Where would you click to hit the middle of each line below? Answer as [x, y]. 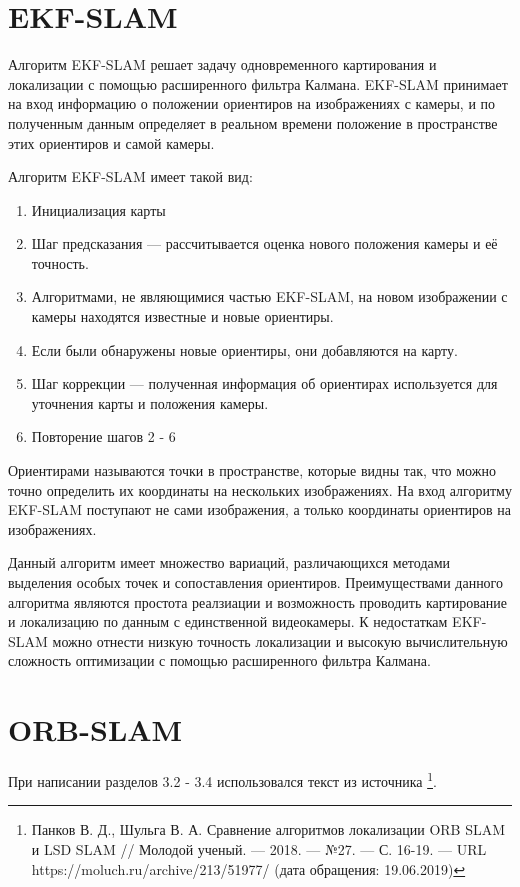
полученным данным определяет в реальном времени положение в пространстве [253, 122]
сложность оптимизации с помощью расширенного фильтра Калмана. [219, 660]
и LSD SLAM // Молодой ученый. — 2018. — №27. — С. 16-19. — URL [259, 848]
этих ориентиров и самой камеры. [111, 142]
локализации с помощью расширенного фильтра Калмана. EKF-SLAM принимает [258, 83]
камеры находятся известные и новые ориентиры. [182, 316]
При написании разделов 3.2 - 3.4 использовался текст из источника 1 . [222, 779]
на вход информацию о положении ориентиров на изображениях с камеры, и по [252, 103]
